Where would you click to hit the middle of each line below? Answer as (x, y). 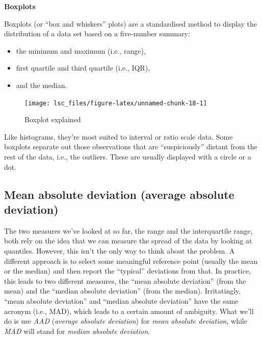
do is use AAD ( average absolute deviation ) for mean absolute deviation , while (126, 321)
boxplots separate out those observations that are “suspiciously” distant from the (131, 147)
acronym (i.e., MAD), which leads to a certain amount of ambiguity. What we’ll (129, 311)
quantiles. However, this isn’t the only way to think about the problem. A (120, 250)
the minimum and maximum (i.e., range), (81, 50)
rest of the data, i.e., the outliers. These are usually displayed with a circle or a (128, 156)
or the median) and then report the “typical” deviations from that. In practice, (128, 271)
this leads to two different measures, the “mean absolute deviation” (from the (125, 280)
